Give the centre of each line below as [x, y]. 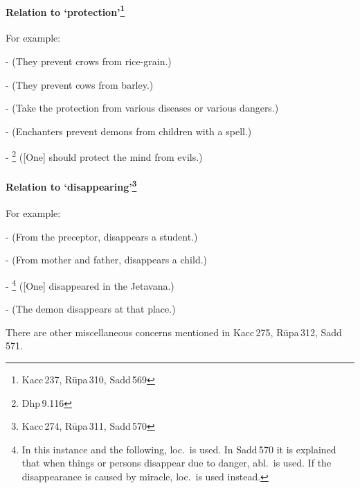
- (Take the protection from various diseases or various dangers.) [142, 108]
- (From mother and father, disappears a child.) [107, 260]
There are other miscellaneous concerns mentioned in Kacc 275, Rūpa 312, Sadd [174, 332]
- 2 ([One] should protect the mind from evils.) [104, 156]
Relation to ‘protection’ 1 [65, 10]
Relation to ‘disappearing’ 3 [71, 185]
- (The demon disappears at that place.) [91, 309]
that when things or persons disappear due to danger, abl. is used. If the [177, 463]
